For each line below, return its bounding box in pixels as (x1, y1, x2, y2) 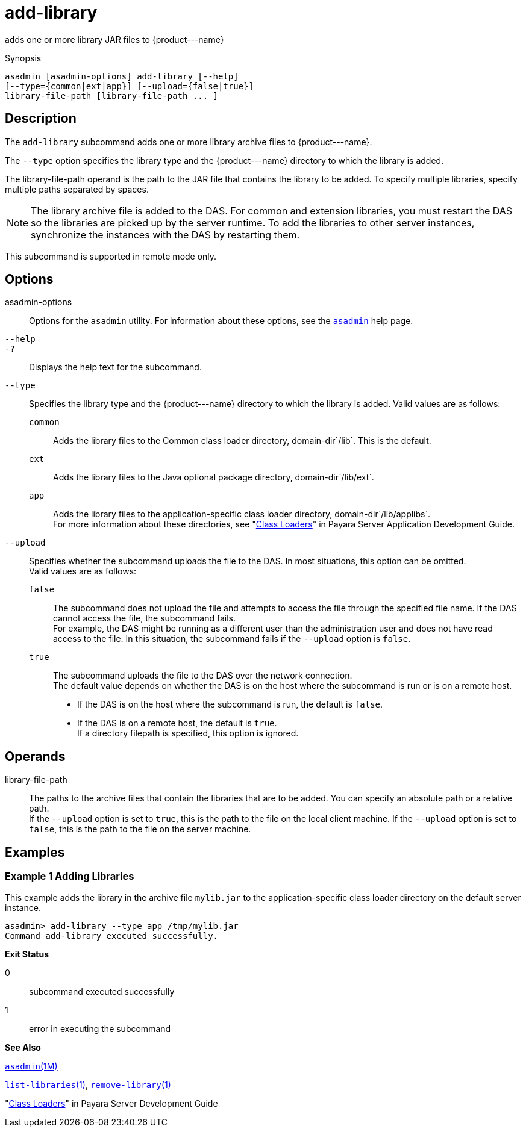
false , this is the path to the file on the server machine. (29, 824, 251, 835)
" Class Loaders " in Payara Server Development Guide (5, 1098, 218, 1109)
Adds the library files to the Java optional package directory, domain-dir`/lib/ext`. (53, 472, 374, 483)
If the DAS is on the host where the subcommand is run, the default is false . (77, 699, 383, 710)
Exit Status (5, 948, 49, 959)
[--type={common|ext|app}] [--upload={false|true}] (5, 81, 254, 91)
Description (5, 111, 77, 126)
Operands (5, 748, 66, 764)
